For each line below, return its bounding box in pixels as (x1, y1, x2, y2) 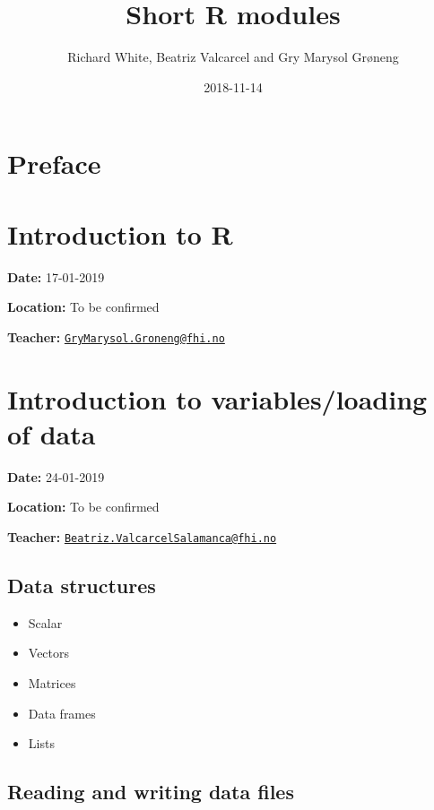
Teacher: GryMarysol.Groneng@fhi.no (7, 327, 225, 346)
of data (7, 415, 96, 452)
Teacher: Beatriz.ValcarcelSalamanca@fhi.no (7, 527, 277, 546)
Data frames (28, 703, 96, 722)
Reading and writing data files (7, 778, 294, 806)
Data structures (7, 572, 156, 599)
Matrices (28, 674, 76, 693)
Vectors (28, 643, 70, 662)
